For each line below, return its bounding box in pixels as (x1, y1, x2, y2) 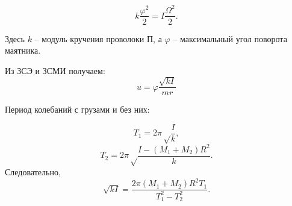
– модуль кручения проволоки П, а (34, 32, 162, 45)
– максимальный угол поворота (173, 32, 287, 45)
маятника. (5, 44, 41, 57)
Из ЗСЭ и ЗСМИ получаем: (5, 64, 105, 76)
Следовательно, (5, 166, 61, 178)
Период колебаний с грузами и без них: (5, 103, 150, 116)
